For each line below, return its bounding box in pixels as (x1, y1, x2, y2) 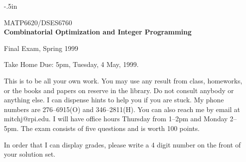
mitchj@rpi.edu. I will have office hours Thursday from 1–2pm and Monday (4, 113, 228, 124)
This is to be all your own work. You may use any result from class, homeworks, (4, 75, 243, 85)
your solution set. (4, 149, 55, 159)
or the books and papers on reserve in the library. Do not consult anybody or (4, 85, 234, 95)
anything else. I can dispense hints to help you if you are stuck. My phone (4, 95, 224, 105)
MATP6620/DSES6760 (4, 17, 72, 27)
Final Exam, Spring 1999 (4, 43, 78, 53)
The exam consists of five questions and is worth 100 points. (20, 123, 200, 133)
